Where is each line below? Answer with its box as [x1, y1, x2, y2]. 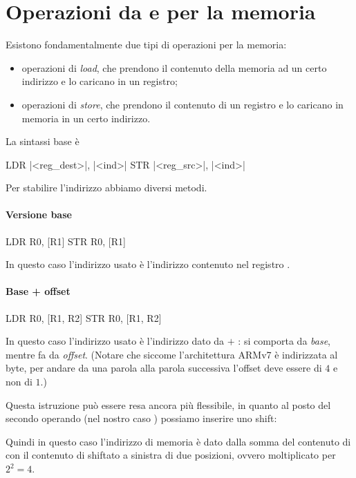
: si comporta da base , [238, 334, 331, 348]
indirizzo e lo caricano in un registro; [21, 74, 178, 88]
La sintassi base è [6, 134, 79, 149]
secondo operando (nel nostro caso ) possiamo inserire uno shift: [6, 411, 277, 426]
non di [6, 374, 32, 389]
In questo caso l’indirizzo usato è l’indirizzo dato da [6, 334, 225, 348]
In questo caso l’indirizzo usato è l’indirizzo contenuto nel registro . [6, 257, 290, 271]
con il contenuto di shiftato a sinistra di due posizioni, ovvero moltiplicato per [6, 448, 336, 462]
